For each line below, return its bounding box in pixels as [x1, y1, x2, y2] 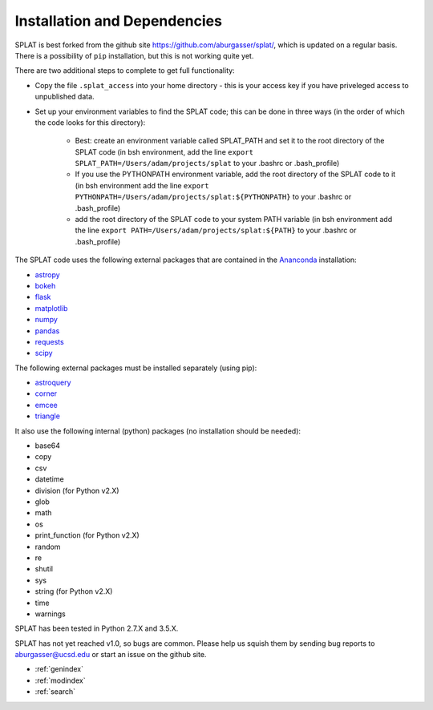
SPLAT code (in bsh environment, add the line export [75, 147, 254, 156]
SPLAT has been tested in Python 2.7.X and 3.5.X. [14, 623, 179, 633]
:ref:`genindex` [34, 664, 84, 674]
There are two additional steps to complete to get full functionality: [14, 66, 236, 75]
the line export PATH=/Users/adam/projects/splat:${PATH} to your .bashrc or [75, 225, 357, 236]
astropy [34, 269, 60, 280]
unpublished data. [34, 92, 95, 102]
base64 [34, 441, 60, 450]
